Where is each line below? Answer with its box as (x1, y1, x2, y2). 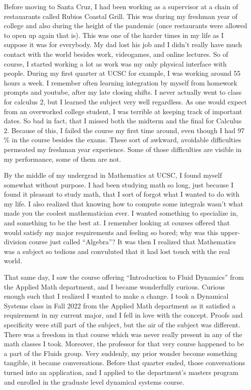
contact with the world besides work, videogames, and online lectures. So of (4, 49, 228, 59)
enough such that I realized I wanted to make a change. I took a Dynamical (4, 291, 229, 301)
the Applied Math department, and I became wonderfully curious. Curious (4, 281, 225, 291)
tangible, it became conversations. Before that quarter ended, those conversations (4, 357, 245, 368)
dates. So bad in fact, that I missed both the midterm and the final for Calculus (4, 116, 242, 126)
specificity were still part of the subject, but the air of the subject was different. (4, 320, 240, 329)
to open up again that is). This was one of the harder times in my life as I (4, 30, 224, 40)
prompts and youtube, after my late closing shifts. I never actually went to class (4, 87, 242, 97)
